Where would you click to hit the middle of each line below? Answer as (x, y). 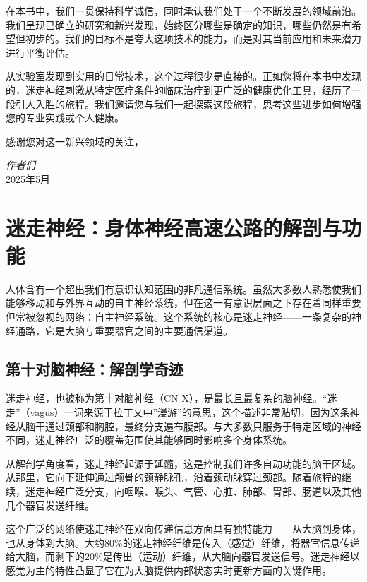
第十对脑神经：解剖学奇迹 (95, 368)
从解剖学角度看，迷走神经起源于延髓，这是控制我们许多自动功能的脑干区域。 (183, 463)
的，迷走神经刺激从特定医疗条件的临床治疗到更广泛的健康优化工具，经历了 (179, 89)
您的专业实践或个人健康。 (65, 118)
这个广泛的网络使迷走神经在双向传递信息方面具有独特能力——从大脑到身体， (183, 529)
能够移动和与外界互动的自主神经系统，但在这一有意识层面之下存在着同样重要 (183, 303)
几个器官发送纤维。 (50, 505)
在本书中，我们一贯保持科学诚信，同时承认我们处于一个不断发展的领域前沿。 (183, 11)
